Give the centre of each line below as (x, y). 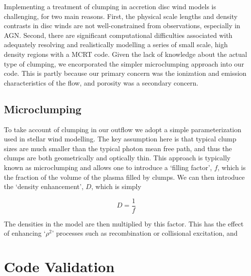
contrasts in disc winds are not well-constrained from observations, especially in (122, 26)
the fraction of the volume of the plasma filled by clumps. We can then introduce (125, 177)
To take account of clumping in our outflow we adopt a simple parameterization (123, 129)
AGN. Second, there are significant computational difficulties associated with (118, 35)
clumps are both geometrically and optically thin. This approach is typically (117, 158)
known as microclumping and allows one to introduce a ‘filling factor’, (108, 167)
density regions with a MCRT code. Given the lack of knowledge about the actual (125, 54)
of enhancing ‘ (25, 233)
